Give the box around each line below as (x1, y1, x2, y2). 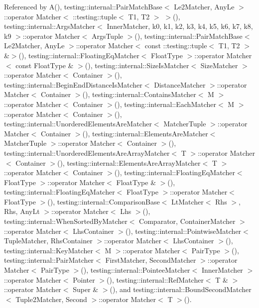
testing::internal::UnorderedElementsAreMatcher (4, 118, 152, 129)
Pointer (73, 274, 95, 285)
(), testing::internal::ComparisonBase (47, 196, 160, 206)
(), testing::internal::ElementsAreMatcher (82, 128, 208, 138)
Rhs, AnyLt (4, 206, 40, 216)
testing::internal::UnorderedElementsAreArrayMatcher (4, 147, 170, 158)
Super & (73, 284, 99, 295)
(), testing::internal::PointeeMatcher (81, 265, 190, 275)
